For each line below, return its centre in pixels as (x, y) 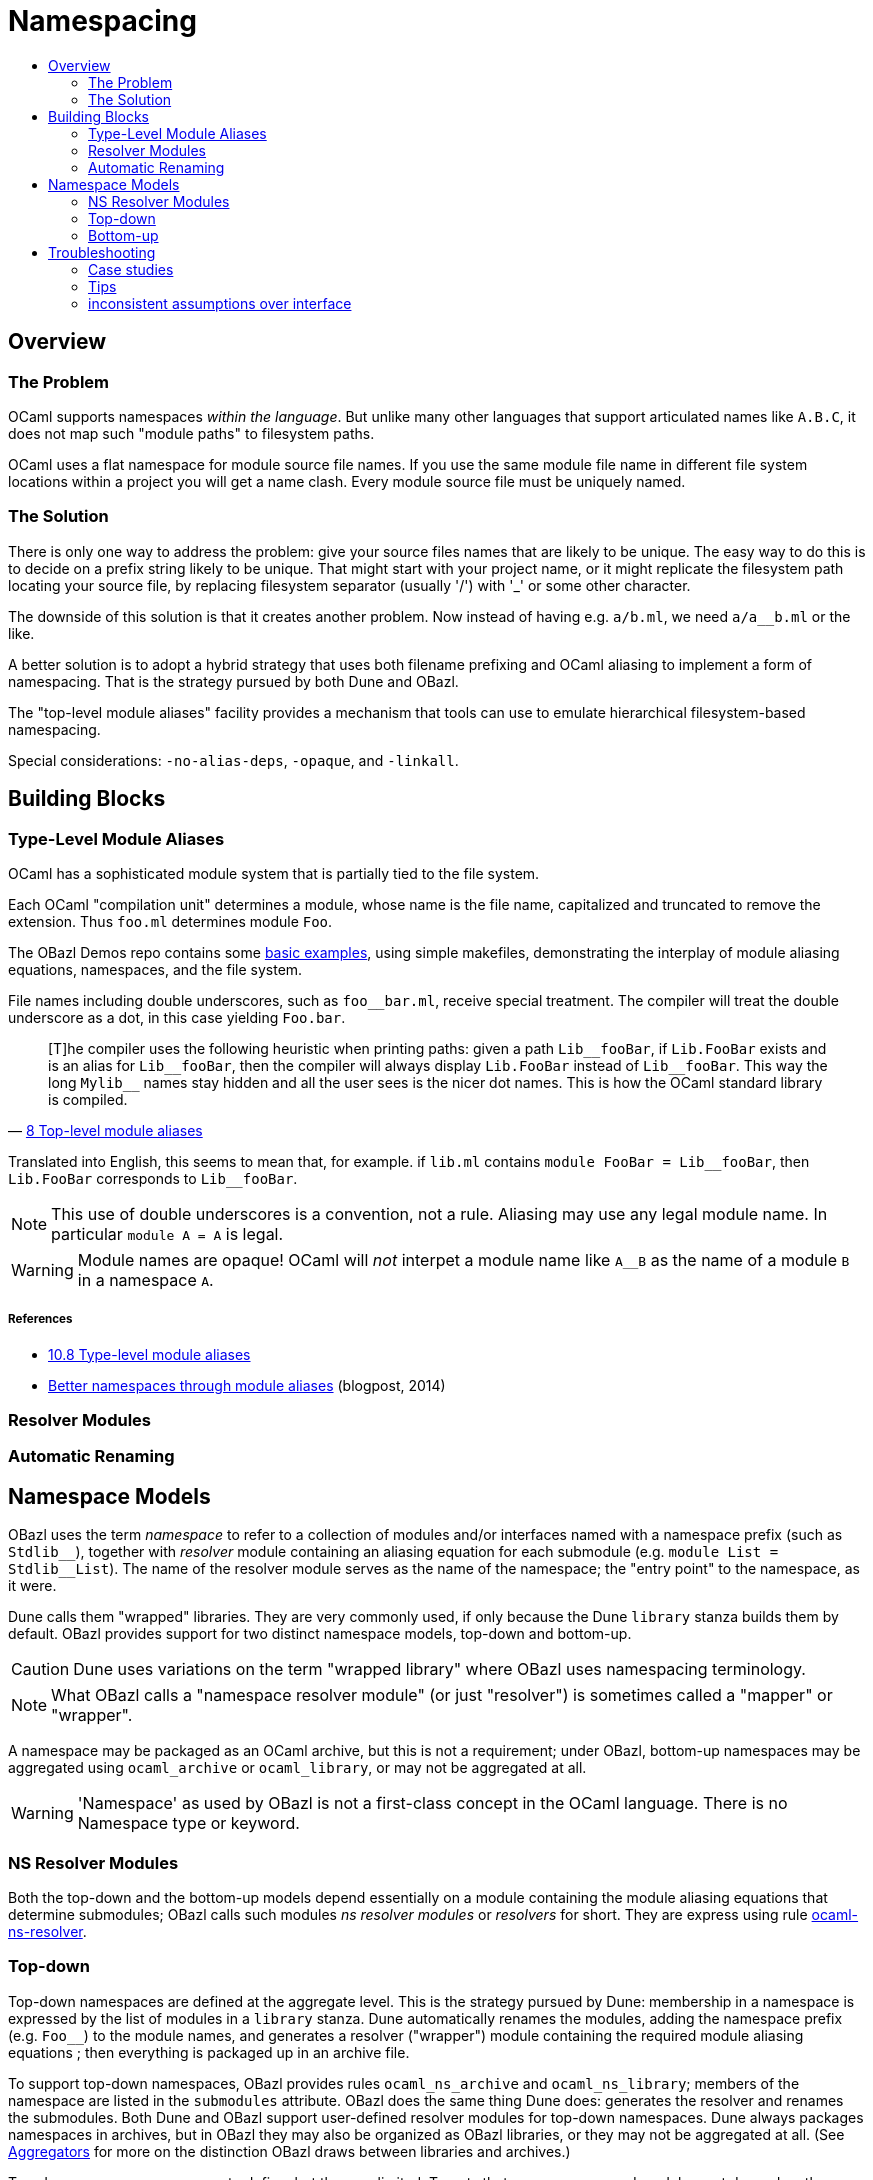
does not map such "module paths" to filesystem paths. (191, 433)
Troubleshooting (102, 252)
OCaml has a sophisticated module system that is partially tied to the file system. (274, 873)
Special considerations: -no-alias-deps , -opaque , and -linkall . (233, 760)
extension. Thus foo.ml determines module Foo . (170, 921)
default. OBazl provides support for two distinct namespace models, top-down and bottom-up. (320, 1634)
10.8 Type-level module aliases (149, 1354)
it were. (32, 1586)
